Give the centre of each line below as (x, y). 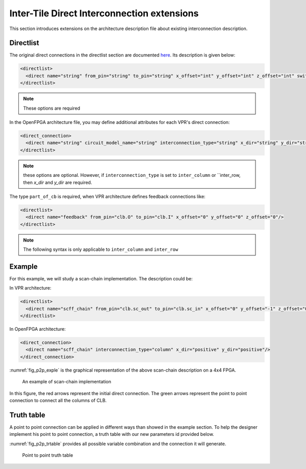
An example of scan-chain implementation (67, 382)
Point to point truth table (48, 455)
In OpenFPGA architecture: (37, 329)
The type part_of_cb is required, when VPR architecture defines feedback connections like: (108, 196)
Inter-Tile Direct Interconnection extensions (104, 13)
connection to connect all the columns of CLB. (58, 401)
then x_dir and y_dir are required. (58, 182)
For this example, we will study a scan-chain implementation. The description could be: (101, 278)
